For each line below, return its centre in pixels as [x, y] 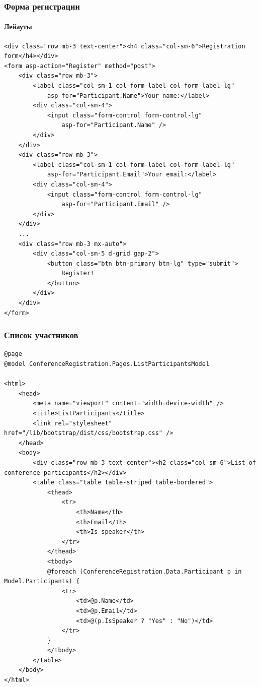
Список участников [41, 335]
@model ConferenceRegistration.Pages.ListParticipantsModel [107, 364]
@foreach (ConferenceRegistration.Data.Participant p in [144, 571]
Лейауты [18, 26]
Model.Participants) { [42, 581]
